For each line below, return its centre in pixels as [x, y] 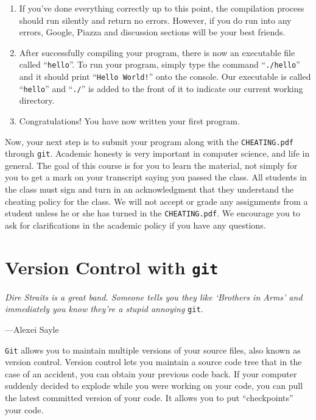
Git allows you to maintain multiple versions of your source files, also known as [153, 350]
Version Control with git [112, 267]
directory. [37, 100]
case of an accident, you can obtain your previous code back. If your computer [151, 373]
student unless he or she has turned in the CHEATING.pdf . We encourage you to [153, 213]
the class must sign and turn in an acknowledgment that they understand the [149, 189]
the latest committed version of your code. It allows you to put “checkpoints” [149, 397]
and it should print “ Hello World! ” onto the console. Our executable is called [165, 77]
